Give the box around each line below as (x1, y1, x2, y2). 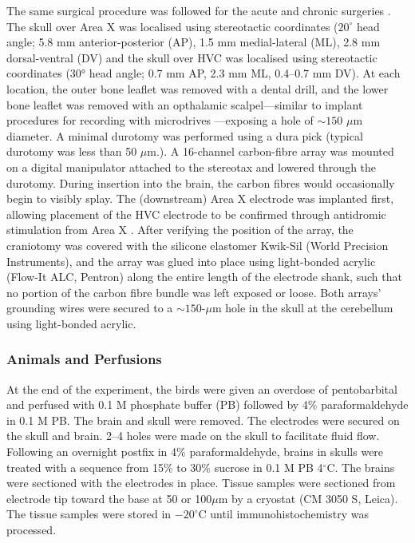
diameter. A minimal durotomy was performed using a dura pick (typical (6, 127, 363, 144)
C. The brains (326, 458, 395, 475)
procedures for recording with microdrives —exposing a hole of (6, 112, 314, 129)
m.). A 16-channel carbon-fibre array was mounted (147, 143, 394, 160)
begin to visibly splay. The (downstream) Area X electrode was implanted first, (6, 190, 394, 207)
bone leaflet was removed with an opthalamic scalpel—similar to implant (6, 96, 363, 113)
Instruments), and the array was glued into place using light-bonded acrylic (6, 252, 376, 269)
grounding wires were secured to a (6, 299, 173, 316)
